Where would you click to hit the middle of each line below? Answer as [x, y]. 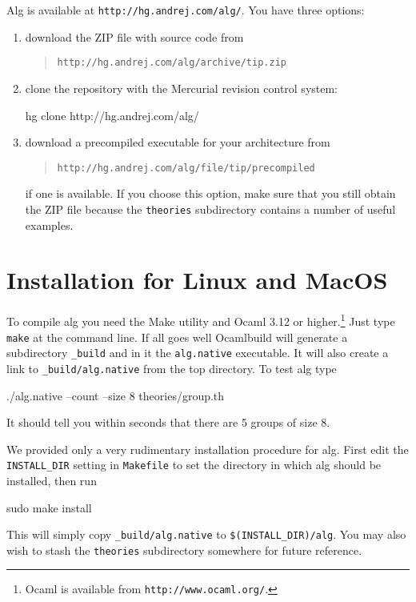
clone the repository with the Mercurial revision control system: [182, 88]
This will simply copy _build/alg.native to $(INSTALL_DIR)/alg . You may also [206, 534]
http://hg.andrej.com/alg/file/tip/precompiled [186, 168]
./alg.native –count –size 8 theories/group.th [116, 395]
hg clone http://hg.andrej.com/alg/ [112, 115]
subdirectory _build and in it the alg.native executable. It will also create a [198, 353]
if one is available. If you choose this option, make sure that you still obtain [210, 193]
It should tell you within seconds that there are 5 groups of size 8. [168, 422]
